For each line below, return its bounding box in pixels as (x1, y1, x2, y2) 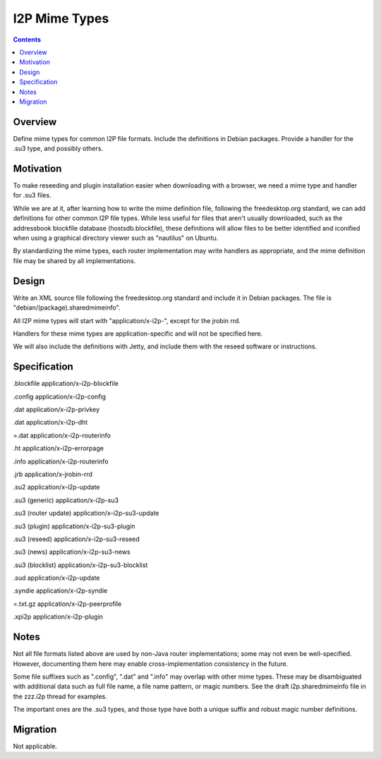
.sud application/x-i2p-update (13, 573, 100, 582)
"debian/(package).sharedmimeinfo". (13, 303, 121, 312)
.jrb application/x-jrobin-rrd (13, 470, 93, 478)
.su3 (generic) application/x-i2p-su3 (13, 496, 119, 504)
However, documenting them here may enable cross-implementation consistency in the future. (13, 660, 289, 668)
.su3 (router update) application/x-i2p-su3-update (13, 509, 159, 518)
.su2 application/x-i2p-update (13, 483, 100, 492)
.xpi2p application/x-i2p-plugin (13, 612, 104, 621)
